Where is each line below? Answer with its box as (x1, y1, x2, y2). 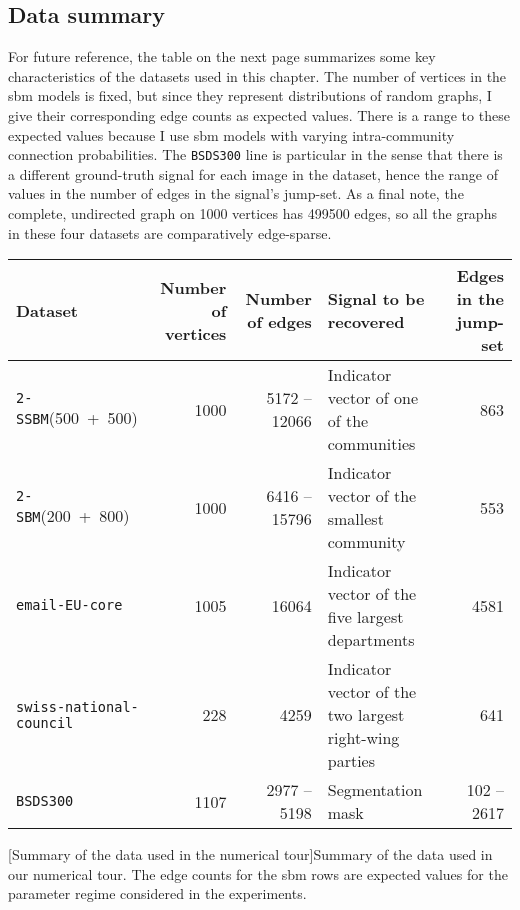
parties (327, 749, 375, 773)
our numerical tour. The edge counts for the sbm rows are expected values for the (8, 863, 508, 884)
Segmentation (327, 778, 423, 802)
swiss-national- (16, 698, 139, 715)
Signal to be (327, 287, 425, 311)
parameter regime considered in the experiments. (8, 883, 307, 904)
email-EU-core (16, 597, 123, 614)
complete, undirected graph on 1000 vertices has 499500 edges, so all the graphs (8, 203, 497, 224)
